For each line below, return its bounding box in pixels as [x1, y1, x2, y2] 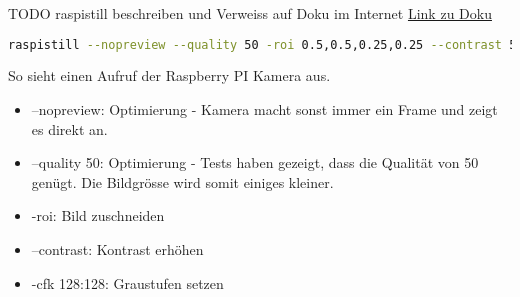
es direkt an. [31, 118, 108, 139]
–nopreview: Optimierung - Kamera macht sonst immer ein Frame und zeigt [31, 99, 498, 120]
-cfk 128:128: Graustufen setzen [31, 272, 224, 293]
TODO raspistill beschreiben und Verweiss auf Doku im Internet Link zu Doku [8, 3, 492, 23]
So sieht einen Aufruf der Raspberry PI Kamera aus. [8, 65, 331, 86]
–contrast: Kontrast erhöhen [31, 239, 204, 260]
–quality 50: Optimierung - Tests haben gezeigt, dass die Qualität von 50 [31, 152, 479, 173]
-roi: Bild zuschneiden [31, 205, 165, 226]
